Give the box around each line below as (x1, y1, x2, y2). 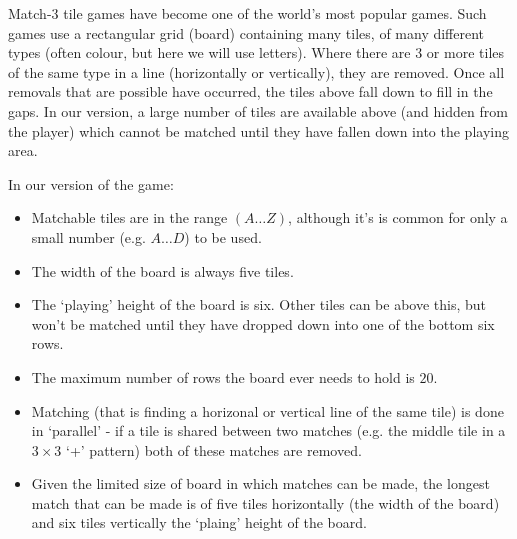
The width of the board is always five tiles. (31, 260, 294, 281)
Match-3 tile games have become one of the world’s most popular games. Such (8, 3, 487, 23)
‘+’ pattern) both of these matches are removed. (66, 439, 362, 460)
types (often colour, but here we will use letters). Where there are (8, 42, 411, 63)
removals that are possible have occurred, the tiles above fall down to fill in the (8, 81, 493, 102)
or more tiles (426, 42, 505, 63)
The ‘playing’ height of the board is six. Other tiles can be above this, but (31, 294, 487, 315)
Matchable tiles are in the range (31, 207, 228, 228)
